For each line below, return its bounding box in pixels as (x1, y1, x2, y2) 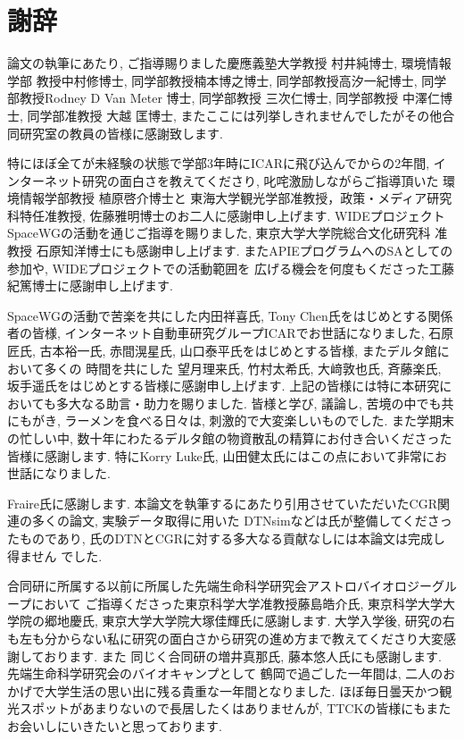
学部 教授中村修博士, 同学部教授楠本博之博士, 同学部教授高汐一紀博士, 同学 (7, 71, 447, 89)
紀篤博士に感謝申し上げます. (7, 276, 173, 295)
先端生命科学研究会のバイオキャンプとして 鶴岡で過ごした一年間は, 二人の (7, 664, 443, 683)
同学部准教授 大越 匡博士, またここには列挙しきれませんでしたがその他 (27, 105, 443, 124)
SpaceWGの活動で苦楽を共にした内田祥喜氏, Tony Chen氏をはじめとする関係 (7, 306, 453, 324)
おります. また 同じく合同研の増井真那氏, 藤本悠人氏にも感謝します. (44, 646, 442, 665)
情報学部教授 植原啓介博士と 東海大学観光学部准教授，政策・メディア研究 (19, 189, 452, 207)
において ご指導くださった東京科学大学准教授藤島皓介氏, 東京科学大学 (31, 593, 443, 612)
